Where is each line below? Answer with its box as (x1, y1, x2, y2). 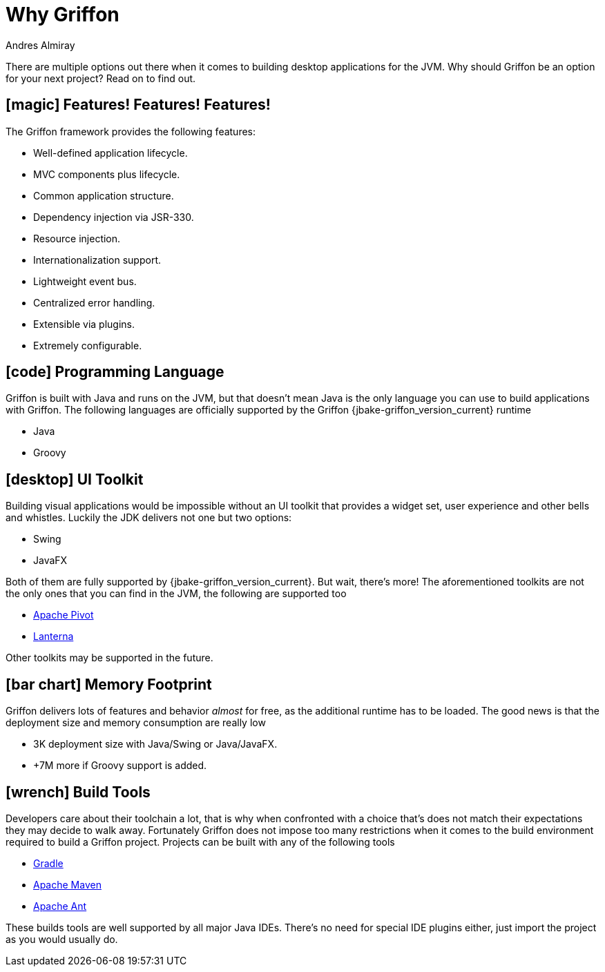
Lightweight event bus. (33, 275, 137, 287)
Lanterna (33, 630, 74, 643)
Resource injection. (33, 232, 121, 244)
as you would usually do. (6, 933, 118, 945)
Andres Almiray (6, 39, 75, 51)
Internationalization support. (33, 253, 162, 266)
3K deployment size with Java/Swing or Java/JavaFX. (33, 738, 278, 750)
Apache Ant (33, 900, 87, 912)
